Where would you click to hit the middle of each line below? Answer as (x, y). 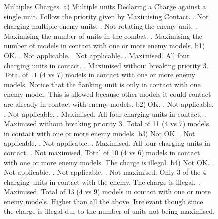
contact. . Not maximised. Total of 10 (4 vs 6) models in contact (102, 152)
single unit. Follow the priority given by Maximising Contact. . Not (106, 16)
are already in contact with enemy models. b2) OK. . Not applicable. (109, 104)
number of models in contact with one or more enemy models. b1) (105, 45)
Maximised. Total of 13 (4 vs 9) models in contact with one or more (107, 191)
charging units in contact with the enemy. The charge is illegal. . (102, 182)
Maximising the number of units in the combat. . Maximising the (103, 36)
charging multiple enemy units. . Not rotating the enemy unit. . (101, 26)
